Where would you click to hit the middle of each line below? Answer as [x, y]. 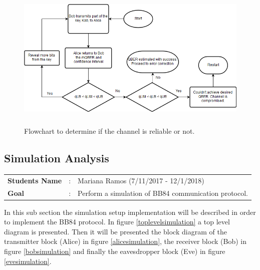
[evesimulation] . [28, 261]
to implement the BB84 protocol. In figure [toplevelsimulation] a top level [117, 222]
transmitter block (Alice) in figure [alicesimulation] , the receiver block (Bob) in [125, 241]
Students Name [35, 180]
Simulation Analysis [57, 158]
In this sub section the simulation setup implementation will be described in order [130, 212]
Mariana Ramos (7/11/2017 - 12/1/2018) [141, 180]
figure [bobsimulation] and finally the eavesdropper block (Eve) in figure [115, 251]
